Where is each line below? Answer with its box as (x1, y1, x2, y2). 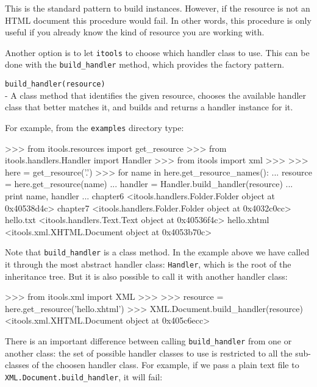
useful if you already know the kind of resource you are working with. (5, 26, 265, 38)
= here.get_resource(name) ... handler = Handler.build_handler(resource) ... (5, 177, 293, 190)
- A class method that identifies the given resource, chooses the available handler (5, 88, 307, 101)
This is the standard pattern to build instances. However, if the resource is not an (5, 2, 310, 14)
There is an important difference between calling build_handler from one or (5, 335, 292, 347)
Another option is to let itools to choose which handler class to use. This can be (5, 46, 310, 59)
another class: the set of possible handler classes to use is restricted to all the (5, 346, 293, 359)
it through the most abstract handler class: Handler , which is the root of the (5, 258, 291, 270)
